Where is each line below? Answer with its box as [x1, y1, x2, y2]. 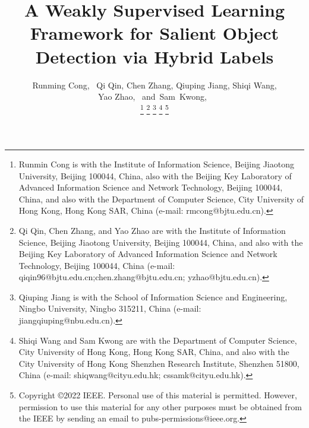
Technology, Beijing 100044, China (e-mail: [18, 259, 175, 271]
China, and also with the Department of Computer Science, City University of [18, 192, 304, 205]
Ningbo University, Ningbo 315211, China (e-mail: [18, 302, 201, 315]
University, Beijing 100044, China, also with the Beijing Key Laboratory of [18, 169, 292, 182]
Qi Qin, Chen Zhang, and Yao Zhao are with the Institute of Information [18, 224, 286, 236]
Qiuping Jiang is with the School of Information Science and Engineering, [18, 290, 288, 303]
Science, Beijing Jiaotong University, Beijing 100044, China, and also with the [18, 236, 303, 248]
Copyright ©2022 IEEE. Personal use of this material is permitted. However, [18, 389, 297, 401]
